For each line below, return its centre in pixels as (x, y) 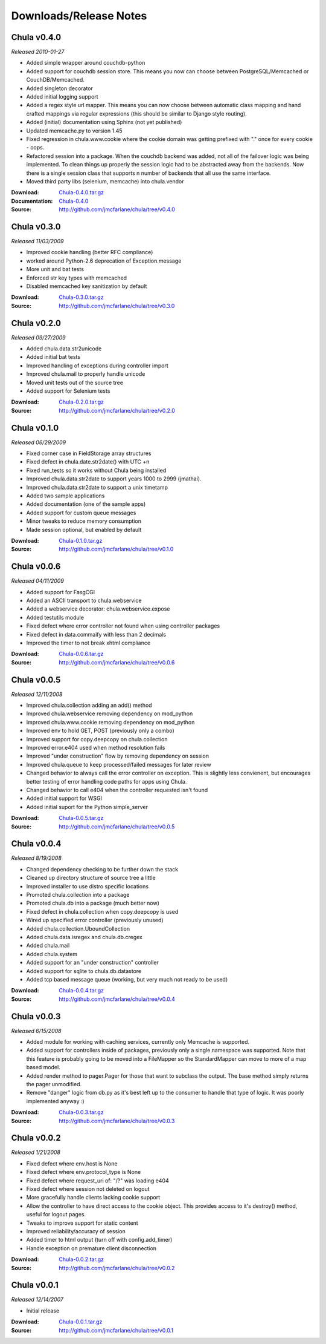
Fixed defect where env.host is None (72, 1163)
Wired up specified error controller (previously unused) (95, 920)
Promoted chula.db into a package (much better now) (93, 903)
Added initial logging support (62, 97)
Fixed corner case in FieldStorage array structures (89, 453)
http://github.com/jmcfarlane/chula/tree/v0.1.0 (116, 549)
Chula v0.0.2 (36, 1138)
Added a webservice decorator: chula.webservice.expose (98, 609)
